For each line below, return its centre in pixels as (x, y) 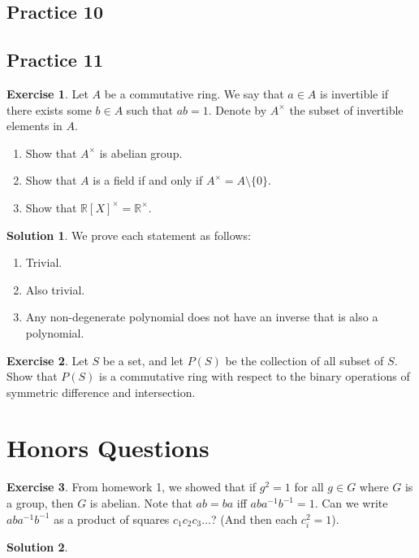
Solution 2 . (37, 546)
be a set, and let (143, 360)
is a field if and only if (148, 180)
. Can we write (351, 503)
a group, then (40, 503)
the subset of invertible (346, 109)
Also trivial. (55, 289)
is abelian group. (141, 153)
